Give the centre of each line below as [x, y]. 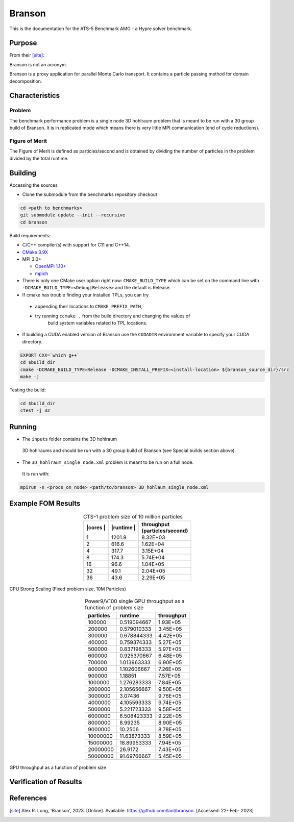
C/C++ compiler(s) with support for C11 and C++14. [76, 245]
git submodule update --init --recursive [73, 215]
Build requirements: [30, 235]
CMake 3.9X [35, 252]
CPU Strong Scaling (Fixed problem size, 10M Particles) [68, 589]
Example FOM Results [45, 503]
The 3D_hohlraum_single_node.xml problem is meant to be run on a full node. [108, 462]
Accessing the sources [34, 185]
